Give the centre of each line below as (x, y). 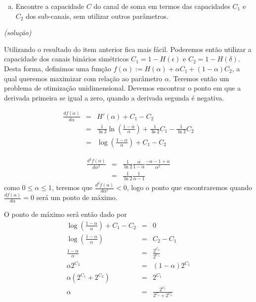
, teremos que (72, 187)
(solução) (18, 32)
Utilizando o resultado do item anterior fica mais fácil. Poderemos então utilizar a (128, 49)
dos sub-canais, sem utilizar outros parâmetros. (97, 16)
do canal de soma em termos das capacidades (162, 6)
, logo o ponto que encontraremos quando (190, 187)
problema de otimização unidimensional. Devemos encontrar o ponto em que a (123, 88)
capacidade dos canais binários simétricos (66, 59)
